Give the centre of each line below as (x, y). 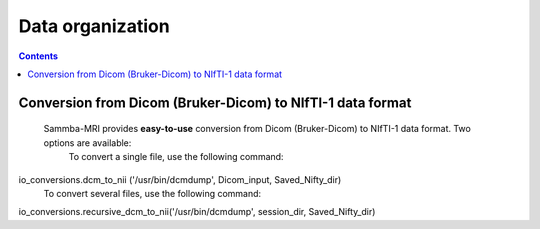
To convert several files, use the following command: (152, 193)
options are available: (87, 142)
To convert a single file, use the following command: (176, 157)
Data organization (94, 26)
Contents (38, 56)
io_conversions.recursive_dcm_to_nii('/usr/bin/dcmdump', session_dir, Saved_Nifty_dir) (197, 212)
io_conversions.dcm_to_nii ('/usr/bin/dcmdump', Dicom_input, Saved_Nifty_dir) (180, 179)
